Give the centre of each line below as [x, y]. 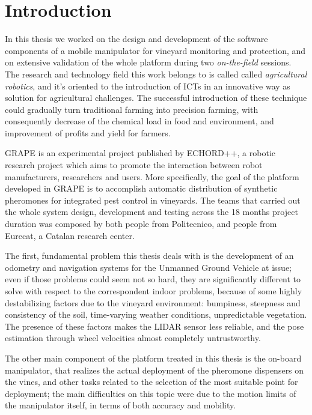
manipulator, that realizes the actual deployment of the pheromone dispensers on [154, 370]
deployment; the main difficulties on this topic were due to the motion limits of [151, 393]
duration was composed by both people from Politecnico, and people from [141, 224]
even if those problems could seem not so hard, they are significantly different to [153, 279]
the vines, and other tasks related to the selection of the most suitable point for [151, 382]
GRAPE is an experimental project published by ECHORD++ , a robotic [140, 153]
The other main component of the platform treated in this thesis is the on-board [153, 358]
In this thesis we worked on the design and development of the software [136, 39]
